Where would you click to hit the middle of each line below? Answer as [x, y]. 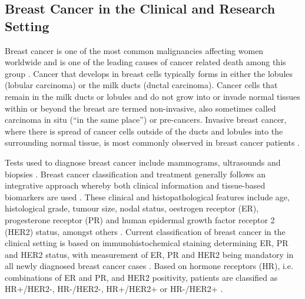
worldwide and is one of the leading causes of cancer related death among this [145, 62]
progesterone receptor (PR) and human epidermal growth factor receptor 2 [140, 219]
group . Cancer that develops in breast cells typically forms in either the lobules [149, 73]
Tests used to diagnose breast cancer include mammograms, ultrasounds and [143, 162]
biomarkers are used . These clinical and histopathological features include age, [147, 196]
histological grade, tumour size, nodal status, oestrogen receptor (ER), [132, 208]
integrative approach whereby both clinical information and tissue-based [135, 185]
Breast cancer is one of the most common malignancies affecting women [134, 50]
